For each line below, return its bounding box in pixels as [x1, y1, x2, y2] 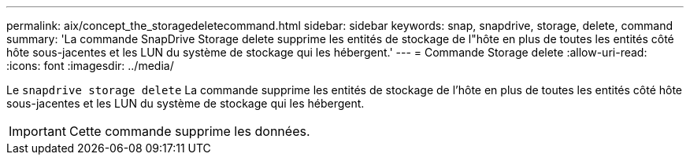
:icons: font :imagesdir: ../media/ [6, 59, 174, 72]
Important [9, 123, 66, 139]
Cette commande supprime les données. [69, 123, 310, 139]
